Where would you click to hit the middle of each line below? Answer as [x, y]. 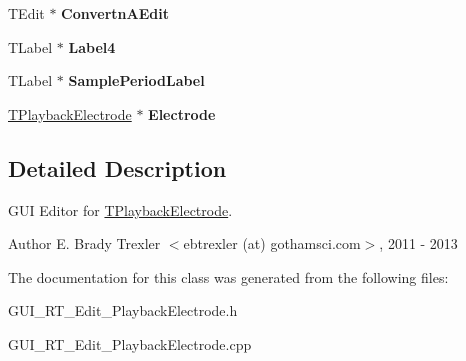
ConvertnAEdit [115, 13]
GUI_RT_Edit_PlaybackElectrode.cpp [130, 343]
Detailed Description [117, 167]
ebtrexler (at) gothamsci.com [272, 243]
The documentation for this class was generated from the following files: [228, 276]
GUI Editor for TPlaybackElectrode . [120, 209]
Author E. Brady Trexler [84, 243]
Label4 [92, 46]
